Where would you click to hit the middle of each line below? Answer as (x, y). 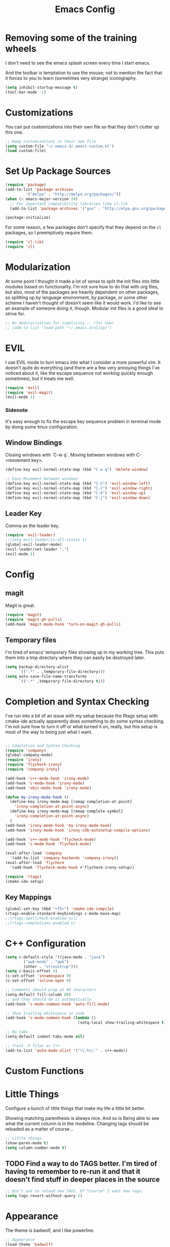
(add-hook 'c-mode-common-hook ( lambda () (51, 1018)
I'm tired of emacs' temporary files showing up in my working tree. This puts (85, 652)
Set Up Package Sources (58, 171)
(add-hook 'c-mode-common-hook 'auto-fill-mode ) (57, 1004)
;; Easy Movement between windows (42, 479)
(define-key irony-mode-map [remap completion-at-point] (71, 802)
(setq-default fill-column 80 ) (38, 994)
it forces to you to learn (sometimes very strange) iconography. (71, 78)
